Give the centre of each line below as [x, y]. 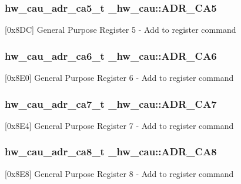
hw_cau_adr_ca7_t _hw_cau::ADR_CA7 [111, 103]
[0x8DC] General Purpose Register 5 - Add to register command [120, 30]
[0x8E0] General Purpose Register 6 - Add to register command [119, 78]
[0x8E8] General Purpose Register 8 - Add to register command [119, 173]
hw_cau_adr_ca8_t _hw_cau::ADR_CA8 [111, 151]
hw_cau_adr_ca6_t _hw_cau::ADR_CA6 [111, 55]
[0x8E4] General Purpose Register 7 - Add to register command [119, 125]
